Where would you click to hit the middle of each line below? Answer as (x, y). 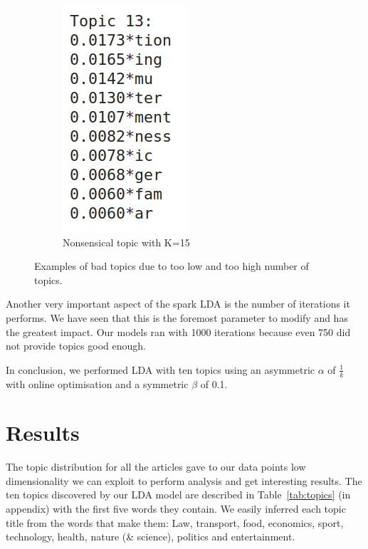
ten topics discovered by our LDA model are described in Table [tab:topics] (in (178, 495)
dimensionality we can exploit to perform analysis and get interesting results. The (184, 480)
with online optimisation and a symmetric (97, 383)
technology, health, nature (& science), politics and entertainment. (151, 537)
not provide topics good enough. (76, 346)
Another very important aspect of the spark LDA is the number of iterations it (178, 304)
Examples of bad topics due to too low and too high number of (172, 266)
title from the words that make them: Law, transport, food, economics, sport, (175, 522)
